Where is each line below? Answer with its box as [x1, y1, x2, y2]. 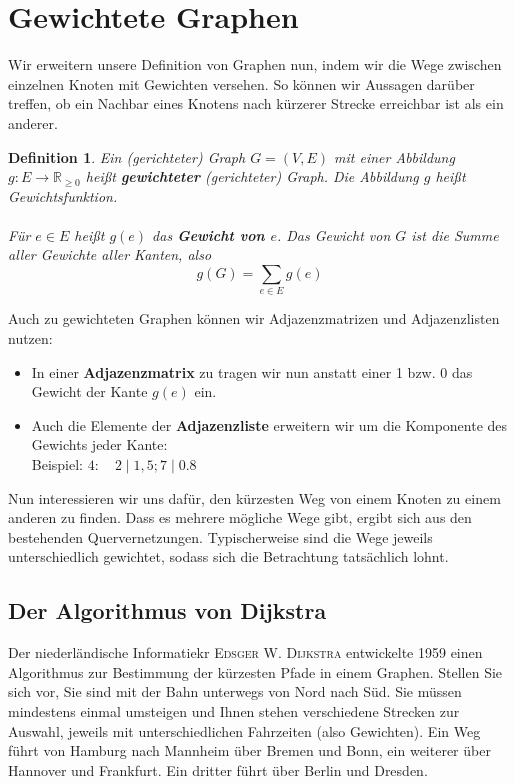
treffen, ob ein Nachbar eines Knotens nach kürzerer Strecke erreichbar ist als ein [8, 93, 504, 114]
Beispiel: [31, 453, 84, 474]
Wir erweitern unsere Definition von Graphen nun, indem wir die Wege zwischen [8, 54, 502, 75]
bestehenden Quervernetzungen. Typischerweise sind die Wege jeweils [8, 526, 433, 547]
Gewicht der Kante [31, 381, 148, 402]
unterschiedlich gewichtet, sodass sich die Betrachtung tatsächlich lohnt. [8, 546, 449, 567]
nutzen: [8, 327, 53, 348]
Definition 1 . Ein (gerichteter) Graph [8, 146, 246, 167]
